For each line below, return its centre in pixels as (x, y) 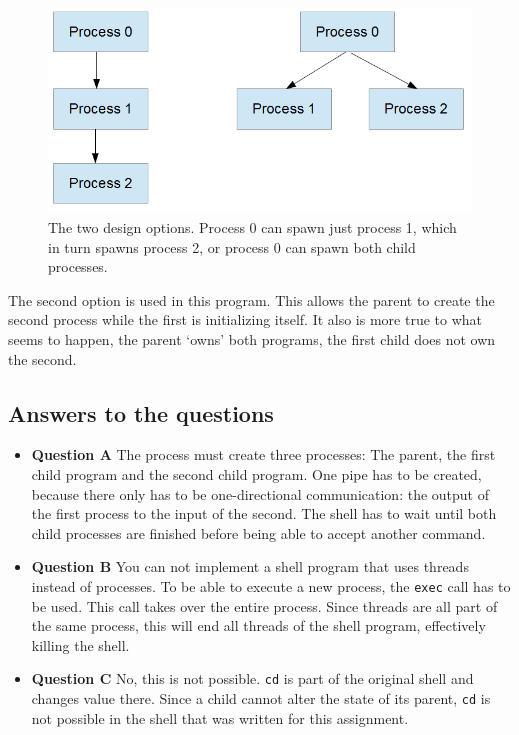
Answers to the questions (141, 412)
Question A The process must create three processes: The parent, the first (263, 454)
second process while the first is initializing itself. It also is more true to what (245, 319)
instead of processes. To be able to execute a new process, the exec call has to (271, 585)
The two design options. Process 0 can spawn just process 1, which (252, 227)
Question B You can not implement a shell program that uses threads (250, 566)
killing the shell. (80, 644)
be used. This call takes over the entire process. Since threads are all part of (264, 605)
